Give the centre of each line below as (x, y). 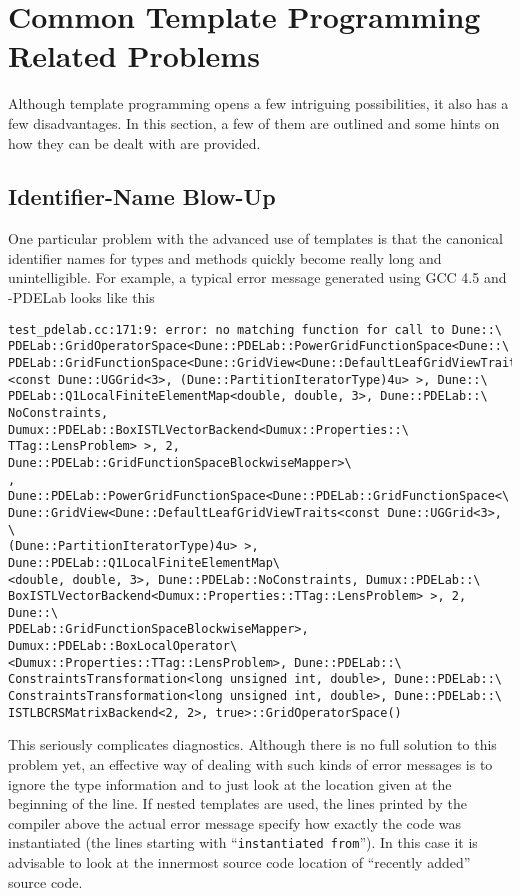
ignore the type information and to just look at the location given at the (230, 783)
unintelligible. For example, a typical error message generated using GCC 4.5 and (257, 277)
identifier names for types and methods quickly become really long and (225, 257)
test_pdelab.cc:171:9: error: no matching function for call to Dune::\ (255, 329)
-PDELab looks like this (81, 297)
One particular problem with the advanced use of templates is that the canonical (256, 238)
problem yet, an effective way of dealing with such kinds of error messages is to (250, 764)
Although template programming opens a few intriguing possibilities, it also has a (258, 103)
